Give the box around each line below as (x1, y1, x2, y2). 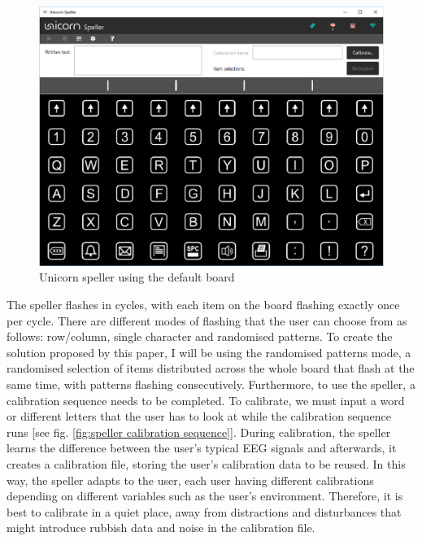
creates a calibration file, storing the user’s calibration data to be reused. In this (7, 455, 406, 472)
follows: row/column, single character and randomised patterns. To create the (7, 328, 393, 345)
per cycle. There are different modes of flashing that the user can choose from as (7, 312, 407, 329)
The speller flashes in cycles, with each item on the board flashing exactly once (7, 296, 400, 313)
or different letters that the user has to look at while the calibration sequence (7, 408, 391, 425)
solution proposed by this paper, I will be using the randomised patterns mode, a (7, 343, 411, 360)
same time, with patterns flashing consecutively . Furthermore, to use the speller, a (7, 375, 415, 392)
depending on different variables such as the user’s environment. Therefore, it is (7, 487, 403, 504)
